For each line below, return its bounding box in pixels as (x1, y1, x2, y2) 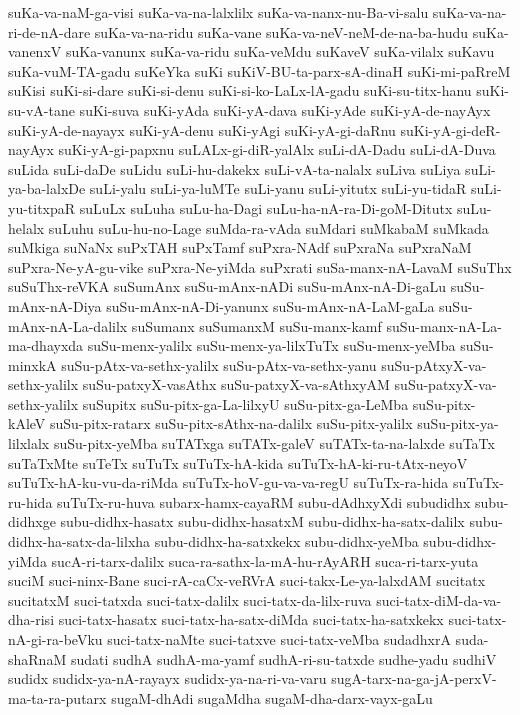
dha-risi (8, 609, 55, 630)
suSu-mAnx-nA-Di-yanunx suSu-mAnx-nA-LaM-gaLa (106, 295, 435, 316)
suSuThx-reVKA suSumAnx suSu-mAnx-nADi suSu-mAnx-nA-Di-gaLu (8, 276, 447, 297)
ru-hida (8, 491, 53, 512)
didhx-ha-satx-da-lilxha (8, 531, 151, 552)
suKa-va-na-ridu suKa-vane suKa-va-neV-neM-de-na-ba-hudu (94, 21, 469, 42)
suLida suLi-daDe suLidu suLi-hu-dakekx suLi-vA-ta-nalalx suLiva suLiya (8, 158, 461, 179)
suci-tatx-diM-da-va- (376, 589, 502, 610)
